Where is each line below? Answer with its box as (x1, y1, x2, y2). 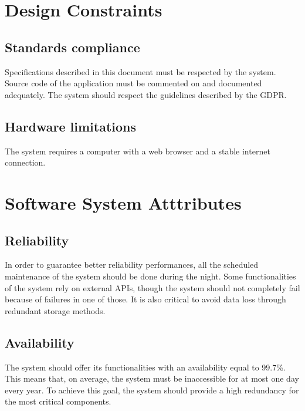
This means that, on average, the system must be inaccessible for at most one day (5, 372, 299, 385)
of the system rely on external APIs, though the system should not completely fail (5, 281, 300, 294)
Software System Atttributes (5, 190, 242, 214)
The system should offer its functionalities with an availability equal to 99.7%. (5, 361, 286, 373)
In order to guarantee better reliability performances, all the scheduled (5, 258, 259, 271)
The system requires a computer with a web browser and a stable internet (5, 144, 270, 157)
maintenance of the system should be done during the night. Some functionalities (5, 269, 296, 282)
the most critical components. (5, 395, 111, 407)
